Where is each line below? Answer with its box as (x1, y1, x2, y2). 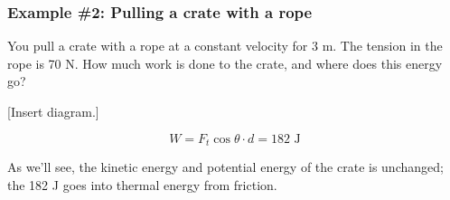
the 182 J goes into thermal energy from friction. (7, 175, 277, 194)
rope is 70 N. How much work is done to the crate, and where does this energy (7, 53, 443, 72)
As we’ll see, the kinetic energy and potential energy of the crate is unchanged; (7, 157, 444, 176)
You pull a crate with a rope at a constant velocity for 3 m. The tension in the (7, 36, 443, 55)
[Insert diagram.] (7, 102, 99, 120)
